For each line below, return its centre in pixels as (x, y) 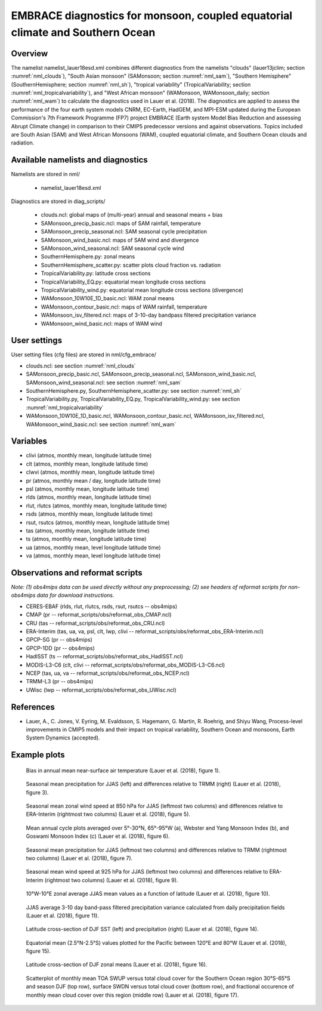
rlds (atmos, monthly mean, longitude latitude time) (89, 497)
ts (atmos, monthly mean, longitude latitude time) (86, 539)
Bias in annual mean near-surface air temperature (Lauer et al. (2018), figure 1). (123, 770)
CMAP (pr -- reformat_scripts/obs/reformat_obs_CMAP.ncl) (99, 615)
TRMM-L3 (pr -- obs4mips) (60, 682)
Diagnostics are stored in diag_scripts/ (58, 201)
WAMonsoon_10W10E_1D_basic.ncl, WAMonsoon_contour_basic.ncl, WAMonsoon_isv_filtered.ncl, (145, 416)
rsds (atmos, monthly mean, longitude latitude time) (89, 514)
